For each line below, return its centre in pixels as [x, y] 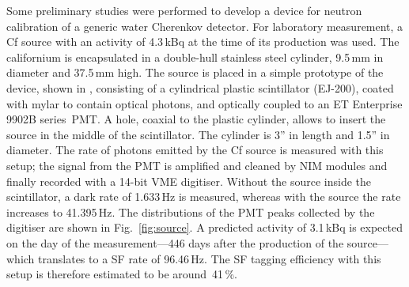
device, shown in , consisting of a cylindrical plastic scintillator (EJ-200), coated [200, 87]
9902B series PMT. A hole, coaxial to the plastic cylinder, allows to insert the [196, 119]
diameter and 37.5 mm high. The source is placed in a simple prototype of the [195, 72]
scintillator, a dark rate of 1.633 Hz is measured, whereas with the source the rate [204, 196]
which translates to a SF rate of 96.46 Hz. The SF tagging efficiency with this [194, 258]
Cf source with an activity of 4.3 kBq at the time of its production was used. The [203, 42]
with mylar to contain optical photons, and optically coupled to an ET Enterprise [204, 103]
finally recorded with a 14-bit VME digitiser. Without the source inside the [189, 181]
